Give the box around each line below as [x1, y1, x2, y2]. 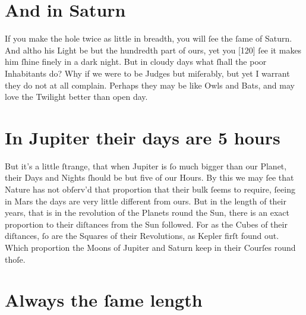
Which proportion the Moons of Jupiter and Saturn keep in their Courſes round [5, 241, 296, 253]
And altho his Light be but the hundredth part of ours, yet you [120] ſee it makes [5, 43, 302, 56]
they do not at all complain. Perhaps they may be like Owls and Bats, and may [5, 78, 295, 91]
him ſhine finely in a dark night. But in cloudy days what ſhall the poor [5, 55, 267, 68]
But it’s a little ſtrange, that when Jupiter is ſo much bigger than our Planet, [5, 159, 287, 172]
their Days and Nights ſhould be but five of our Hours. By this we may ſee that [5, 171, 294, 184]
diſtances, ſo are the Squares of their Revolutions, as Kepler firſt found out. [5, 229, 279, 242]
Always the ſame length [5, 288, 203, 312]
